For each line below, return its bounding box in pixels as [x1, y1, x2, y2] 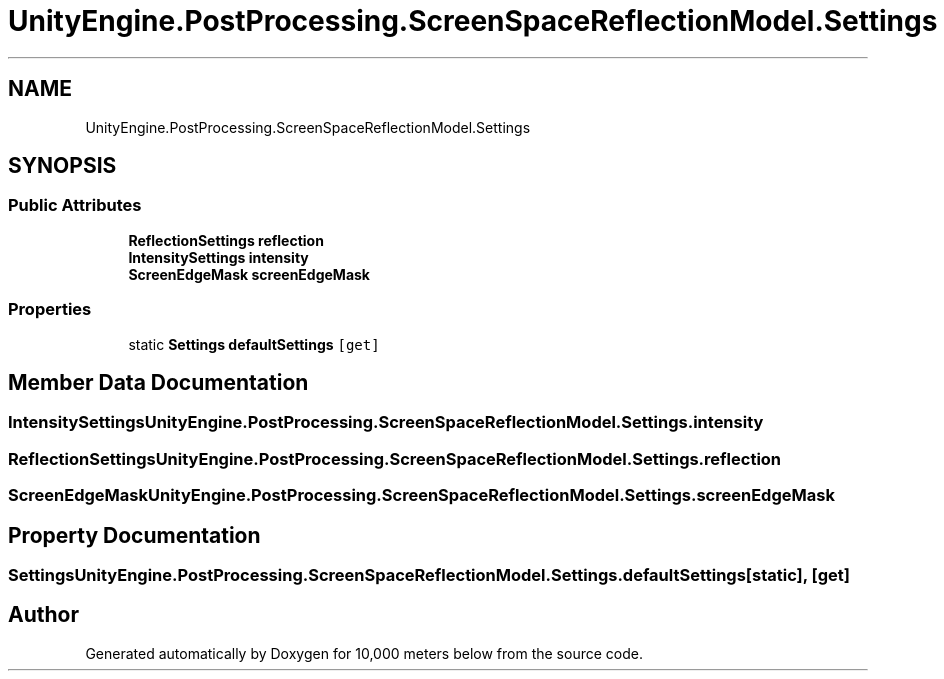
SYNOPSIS [8, 153, 117, 179]
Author [8, 602, 79, 628]
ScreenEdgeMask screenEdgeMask [128, 265, 370, 283]
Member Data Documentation [8, 369, 309, 395]
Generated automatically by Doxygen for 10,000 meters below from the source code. [85, 644, 643, 662]
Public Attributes [8, 195, 142, 216]
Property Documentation [8, 522, 261, 548]
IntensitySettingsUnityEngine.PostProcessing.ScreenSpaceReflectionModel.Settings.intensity [8, 412, 764, 433]
